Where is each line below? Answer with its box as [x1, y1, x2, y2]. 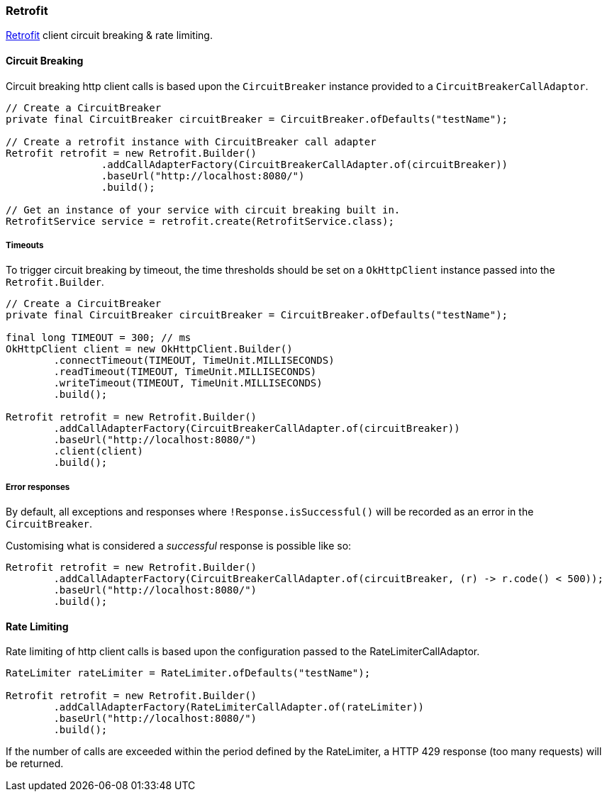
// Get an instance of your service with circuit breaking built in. [6, 204, 401, 216]
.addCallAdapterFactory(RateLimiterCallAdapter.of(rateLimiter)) [53, 701, 425, 713]
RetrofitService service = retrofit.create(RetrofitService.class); [6, 215, 394, 227]
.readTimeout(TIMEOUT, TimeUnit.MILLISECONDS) [53, 366, 317, 378]
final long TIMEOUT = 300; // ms [6, 332, 191, 344]
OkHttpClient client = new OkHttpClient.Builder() [6, 343, 293, 355]
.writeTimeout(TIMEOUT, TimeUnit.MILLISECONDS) [53, 377, 323, 389]
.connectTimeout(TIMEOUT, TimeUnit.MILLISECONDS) [53, 355, 335, 367]
